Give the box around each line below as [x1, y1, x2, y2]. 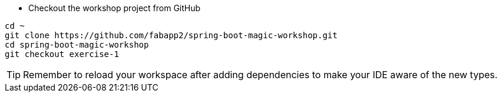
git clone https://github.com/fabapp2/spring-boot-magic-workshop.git [5, 31, 338, 40]
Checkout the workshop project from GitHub [28, 3, 201, 13]
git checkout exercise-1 [5, 49, 119, 59]
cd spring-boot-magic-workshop [5, 40, 149, 49]
